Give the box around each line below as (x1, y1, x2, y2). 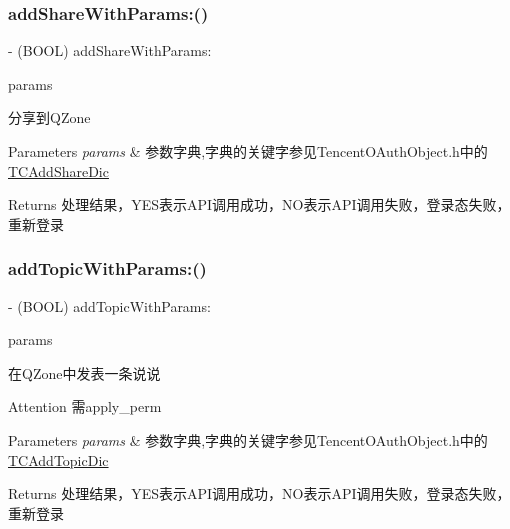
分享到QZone (8, 107, 91, 128)
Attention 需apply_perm (8, 396, 162, 417)
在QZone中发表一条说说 (8, 362, 161, 383)
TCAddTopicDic (8, 449, 109, 470)
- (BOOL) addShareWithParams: (8, 40, 212, 61)
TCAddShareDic (8, 160, 109, 181)
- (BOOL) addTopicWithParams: (8, 295, 211, 316)
